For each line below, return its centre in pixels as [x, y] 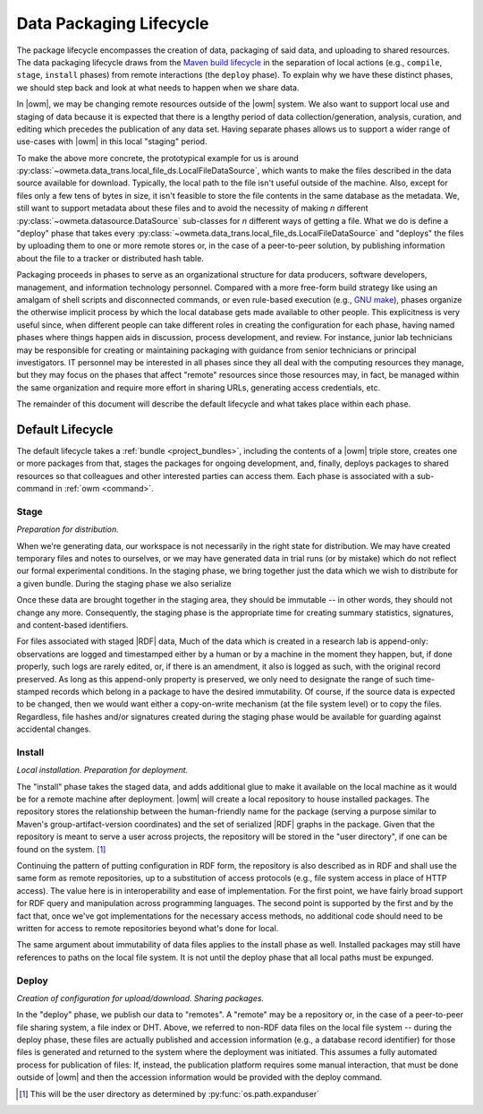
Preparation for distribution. [68, 529]
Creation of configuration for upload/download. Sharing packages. [140, 998]
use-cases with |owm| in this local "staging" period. [112, 141]
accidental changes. [54, 729]
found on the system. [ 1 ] [61, 849]
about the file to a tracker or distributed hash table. [110, 258]
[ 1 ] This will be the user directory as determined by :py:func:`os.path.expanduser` [169, 1093]
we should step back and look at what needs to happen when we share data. [158, 87]
